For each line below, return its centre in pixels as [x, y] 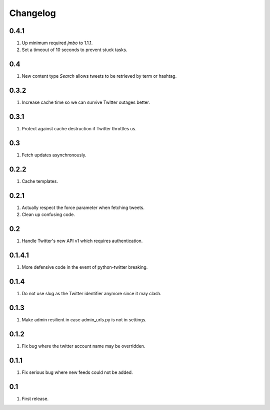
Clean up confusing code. [48, 215]
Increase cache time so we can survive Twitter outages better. [86, 102]
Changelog [32, 13]
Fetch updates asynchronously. [54, 155]
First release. [35, 398]
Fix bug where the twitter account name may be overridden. [83, 346]
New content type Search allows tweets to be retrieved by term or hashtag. [99, 76]
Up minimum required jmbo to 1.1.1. [57, 43]
